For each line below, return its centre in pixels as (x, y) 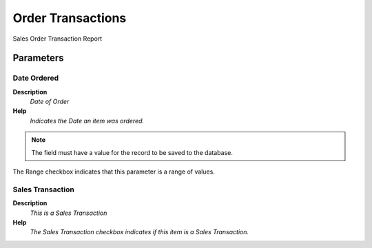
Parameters (38, 58)
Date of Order (50, 102)
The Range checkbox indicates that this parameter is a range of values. (114, 172)
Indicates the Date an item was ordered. (87, 121)
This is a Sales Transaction (69, 213)
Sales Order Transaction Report (58, 39)
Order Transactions (70, 18)
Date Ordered (36, 78)
